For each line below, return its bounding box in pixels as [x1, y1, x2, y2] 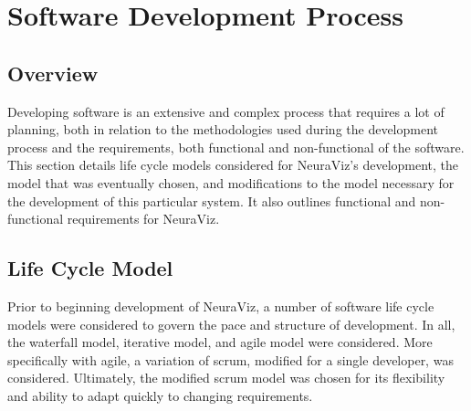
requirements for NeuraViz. [67, 209, 220, 228]
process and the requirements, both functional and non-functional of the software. [7, 137, 465, 156]
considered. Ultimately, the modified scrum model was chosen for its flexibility [7, 368, 445, 387]
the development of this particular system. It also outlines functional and [7, 191, 416, 210]
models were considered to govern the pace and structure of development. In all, [7, 314, 455, 333]
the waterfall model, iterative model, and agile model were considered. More [7, 332, 433, 352]
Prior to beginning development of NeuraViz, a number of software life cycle [7, 296, 434, 315]
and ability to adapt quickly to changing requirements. [7, 385, 313, 405]
